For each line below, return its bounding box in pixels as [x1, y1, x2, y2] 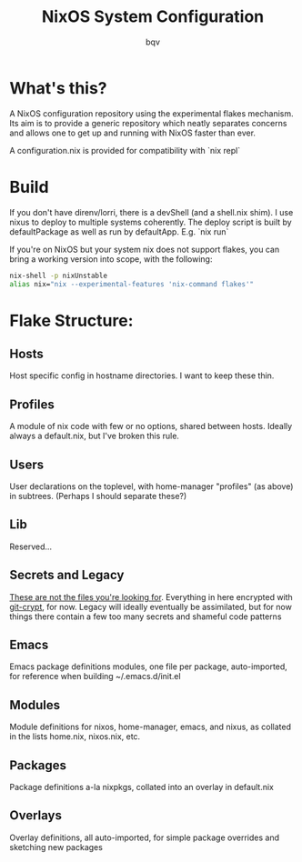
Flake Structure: [9, 310, 134, 331]
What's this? [9, 77, 107, 98]
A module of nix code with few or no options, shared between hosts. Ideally [9, 421, 293, 432]
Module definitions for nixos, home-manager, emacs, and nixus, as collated [9, 721, 291, 733]
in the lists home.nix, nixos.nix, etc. [9, 731, 141, 742]
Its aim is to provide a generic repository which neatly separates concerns [9, 117, 287, 128]
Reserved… [9, 541, 53, 552]
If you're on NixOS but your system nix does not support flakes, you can [9, 244, 280, 255]
